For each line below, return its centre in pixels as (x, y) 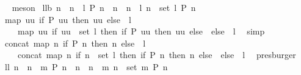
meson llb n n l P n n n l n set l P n (104, 7)
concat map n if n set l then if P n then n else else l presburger (157, 55)
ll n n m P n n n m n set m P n (86, 66)
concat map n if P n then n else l (75, 43)
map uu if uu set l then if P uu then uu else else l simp (141, 31)
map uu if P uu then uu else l (68, 19)
